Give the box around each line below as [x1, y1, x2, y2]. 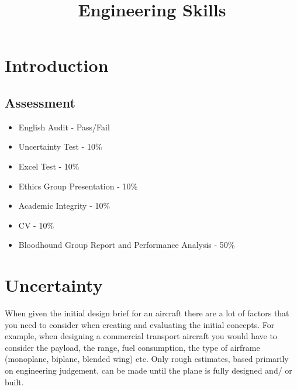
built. [5, 375, 24, 388]
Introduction [5, 53, 109, 77]
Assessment [5, 93, 75, 111]
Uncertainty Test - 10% [18, 140, 102, 153]
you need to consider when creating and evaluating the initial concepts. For [5, 318, 275, 330]
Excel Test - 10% [18, 160, 80, 172]
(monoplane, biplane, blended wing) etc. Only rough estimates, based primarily [5, 353, 289, 365]
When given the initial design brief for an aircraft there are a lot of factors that [5, 307, 289, 319]
